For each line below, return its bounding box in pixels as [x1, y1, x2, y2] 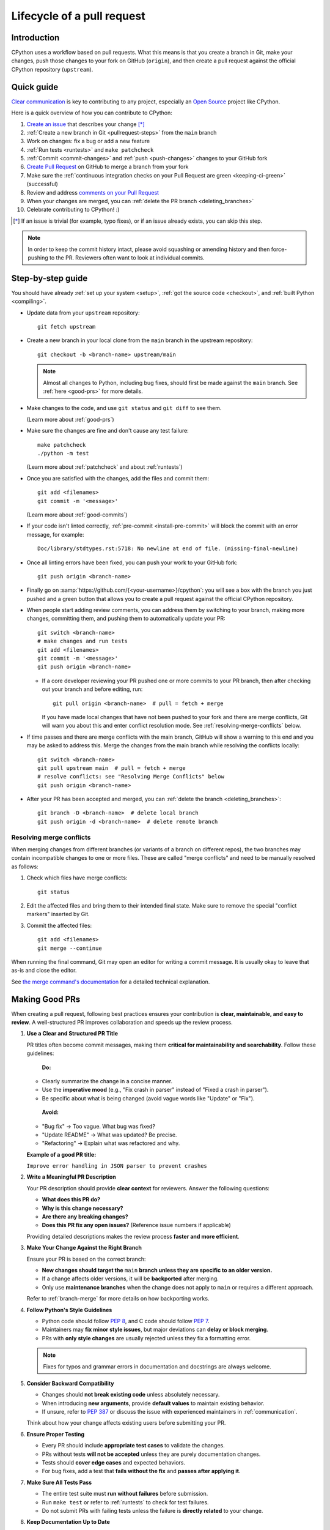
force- [271, 245, 287, 253]
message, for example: [26, 531, 84, 538]
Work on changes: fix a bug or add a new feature [26, 138, 150, 145]
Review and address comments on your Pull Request [26, 188, 159, 196]
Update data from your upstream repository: [26, 309, 140, 316]
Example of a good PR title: [26, 1151, 97, 1158]
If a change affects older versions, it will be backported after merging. [42, 1275, 219, 1282]
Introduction [11, 32, 60, 43]
